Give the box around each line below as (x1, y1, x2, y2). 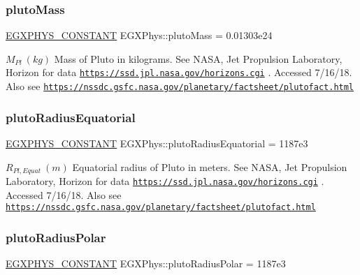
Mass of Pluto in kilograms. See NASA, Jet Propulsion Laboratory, (54, 51, 343, 66)
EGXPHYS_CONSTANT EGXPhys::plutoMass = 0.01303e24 (6, 28, 273, 43)
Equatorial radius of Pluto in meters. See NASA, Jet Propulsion (72, 159, 347, 174)
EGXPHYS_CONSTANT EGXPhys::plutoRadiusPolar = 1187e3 (6, 256, 286, 271)
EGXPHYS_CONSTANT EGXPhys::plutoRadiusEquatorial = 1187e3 (6, 135, 308, 150)
